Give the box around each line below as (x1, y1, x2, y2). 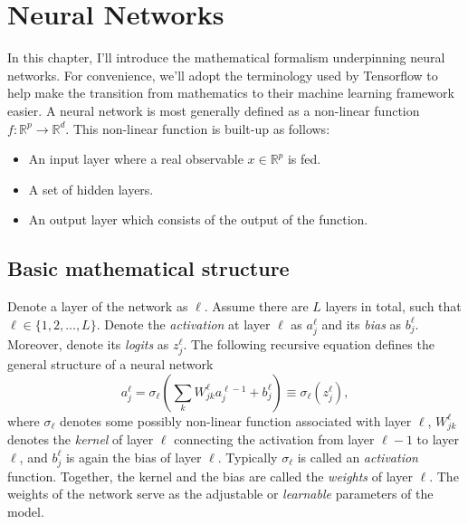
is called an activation (297, 447, 418, 466)
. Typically (217, 447, 278, 466)
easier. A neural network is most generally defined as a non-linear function (7, 100, 420, 119)
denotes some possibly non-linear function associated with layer (60, 411, 412, 430)
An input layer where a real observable (28, 149, 244, 168)
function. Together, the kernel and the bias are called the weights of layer (7, 466, 413, 485)
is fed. (287, 149, 321, 168)
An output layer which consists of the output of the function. (28, 210, 368, 229)
